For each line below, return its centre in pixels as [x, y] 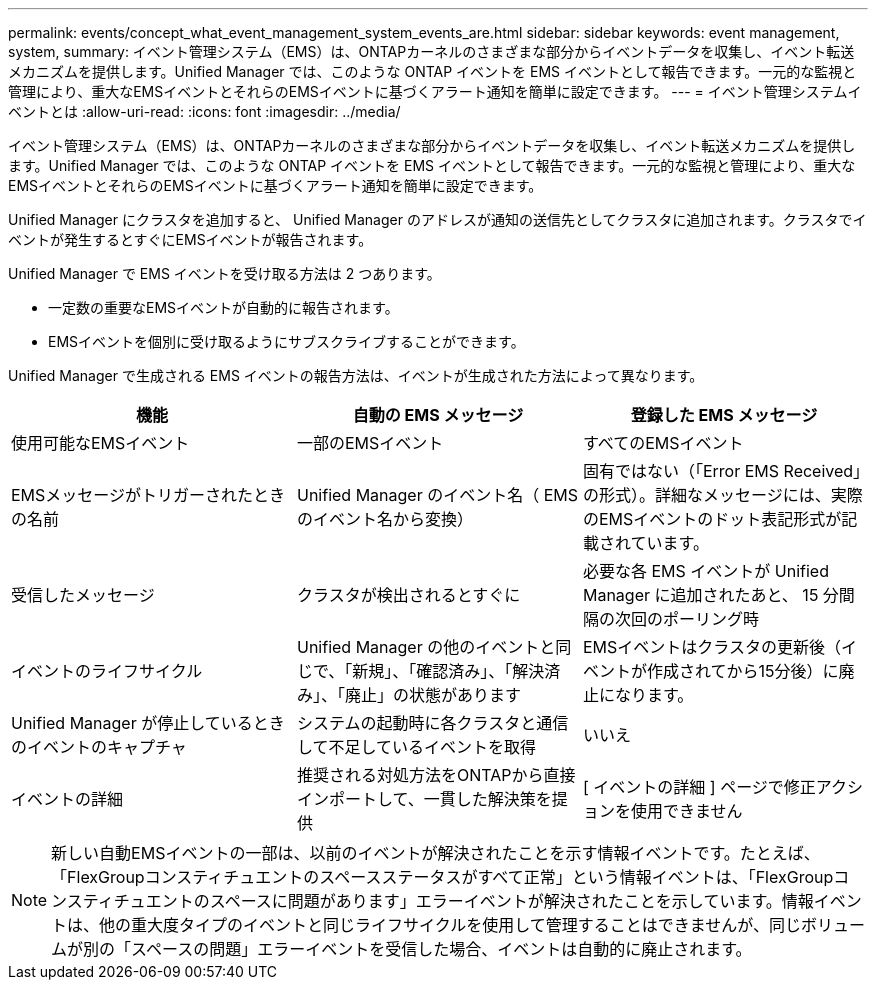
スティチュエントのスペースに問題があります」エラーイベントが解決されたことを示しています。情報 [440, 901]
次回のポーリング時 [686, 619]
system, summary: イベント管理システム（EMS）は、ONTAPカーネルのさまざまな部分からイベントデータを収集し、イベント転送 [431, 51]
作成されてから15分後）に [742, 671]
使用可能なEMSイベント [100, 443]
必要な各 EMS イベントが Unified [705, 571]
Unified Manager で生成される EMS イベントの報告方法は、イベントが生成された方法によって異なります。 [356, 375]
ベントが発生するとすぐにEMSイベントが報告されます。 [190, 239]
